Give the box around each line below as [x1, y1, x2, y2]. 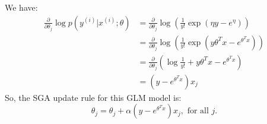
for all [187, 107, 209, 116]
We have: [5, 1, 38, 13]
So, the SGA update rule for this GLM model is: [5, 91, 182, 103]
